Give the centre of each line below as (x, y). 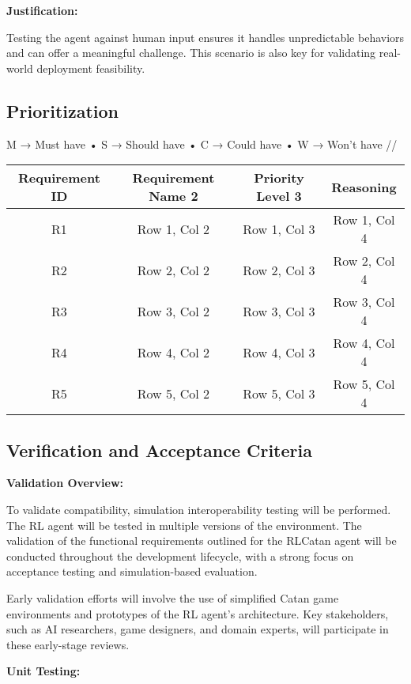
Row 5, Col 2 (173, 393)
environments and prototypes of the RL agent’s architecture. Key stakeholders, (198, 613)
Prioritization (63, 110)
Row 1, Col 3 (279, 229)
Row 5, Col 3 (279, 393)
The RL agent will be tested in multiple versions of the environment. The (184, 525)
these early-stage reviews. (68, 644)
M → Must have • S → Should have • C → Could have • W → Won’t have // (202, 144)
